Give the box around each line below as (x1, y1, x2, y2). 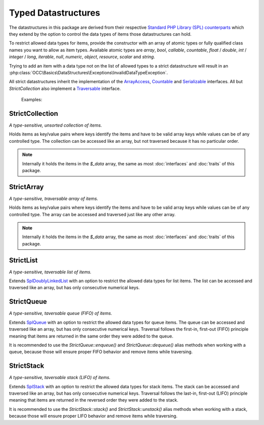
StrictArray (9, 182, 44, 191)
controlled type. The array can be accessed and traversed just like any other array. (9, 211, 176, 217)
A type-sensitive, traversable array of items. (9, 196, 98, 201)
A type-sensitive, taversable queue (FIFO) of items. (9, 311, 112, 316)
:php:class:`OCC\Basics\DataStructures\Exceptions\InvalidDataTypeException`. (9, 69, 168, 75)
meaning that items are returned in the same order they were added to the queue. (9, 333, 174, 339)
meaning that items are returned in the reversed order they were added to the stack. (9, 397, 178, 403)
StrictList (9, 256, 38, 264)
